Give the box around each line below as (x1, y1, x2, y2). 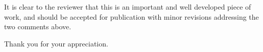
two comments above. (4, 21, 71, 32)
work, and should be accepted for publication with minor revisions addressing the (4, 11, 259, 22)
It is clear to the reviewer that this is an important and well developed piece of (4, 2, 251, 12)
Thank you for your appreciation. (4, 38, 108, 48)
